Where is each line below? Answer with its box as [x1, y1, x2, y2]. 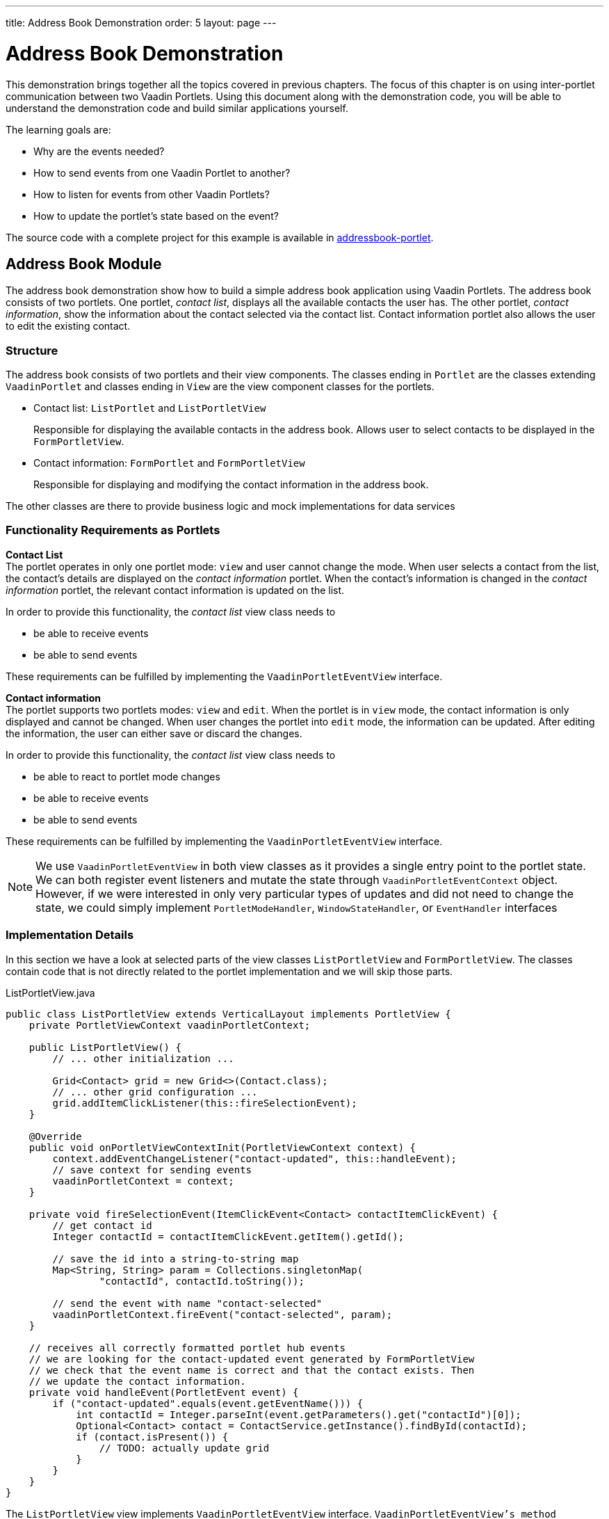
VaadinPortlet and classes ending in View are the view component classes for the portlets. [6, 380, 435, 393]
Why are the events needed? [33, 145, 165, 157]
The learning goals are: [6, 123, 111, 136]
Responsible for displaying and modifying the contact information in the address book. [33, 479, 429, 491]
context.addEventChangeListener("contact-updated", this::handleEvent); [52, 1152, 457, 1164]
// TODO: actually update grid [99, 1442, 270, 1454]
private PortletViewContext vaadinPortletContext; [29, 1019, 311, 1031]
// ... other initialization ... [52, 1052, 234, 1064]
